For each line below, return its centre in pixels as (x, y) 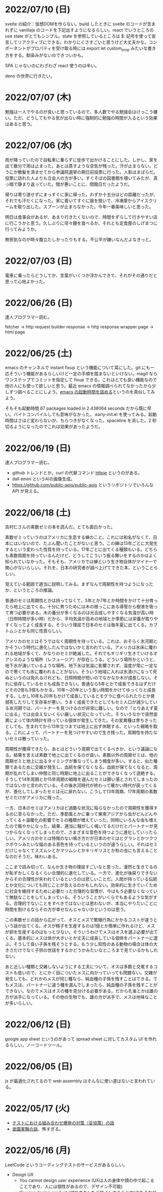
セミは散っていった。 (30, 739)
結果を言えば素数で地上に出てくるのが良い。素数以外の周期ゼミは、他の (86, 755)
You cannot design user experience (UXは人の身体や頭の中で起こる (87, 1180)
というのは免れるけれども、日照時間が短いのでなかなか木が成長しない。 (81, 678)
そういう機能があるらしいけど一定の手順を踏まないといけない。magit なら (83, 374)
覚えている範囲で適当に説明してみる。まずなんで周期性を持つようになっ (77, 584)
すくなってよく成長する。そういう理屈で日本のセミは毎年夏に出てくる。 (77, 625)
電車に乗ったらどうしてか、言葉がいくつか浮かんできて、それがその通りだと (81, 275)
